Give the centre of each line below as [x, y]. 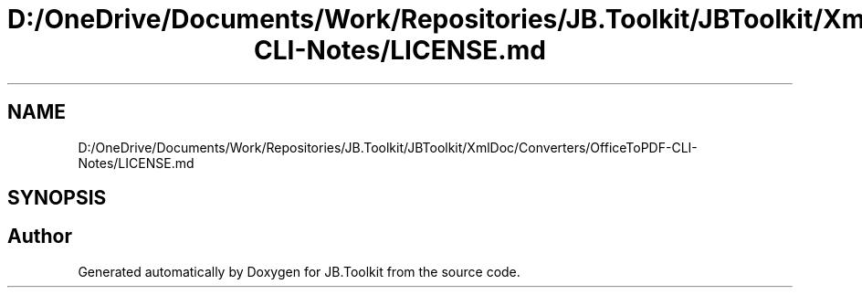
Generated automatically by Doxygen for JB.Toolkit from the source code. [299, 271]
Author [40, 237]
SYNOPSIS [57, 198]
